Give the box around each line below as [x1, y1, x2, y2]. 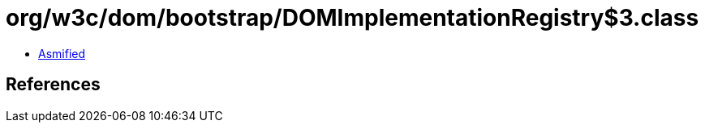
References [6, 74, 101, 95]
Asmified [38, 46, 86, 60]
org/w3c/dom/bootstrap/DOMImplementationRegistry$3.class [6, 4, 699, 31]
